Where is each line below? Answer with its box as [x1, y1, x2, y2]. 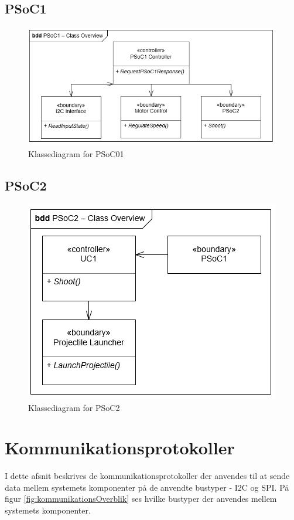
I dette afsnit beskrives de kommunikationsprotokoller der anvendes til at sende [5, 470, 290, 482]
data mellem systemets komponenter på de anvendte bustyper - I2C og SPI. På [5, 481, 289, 493]
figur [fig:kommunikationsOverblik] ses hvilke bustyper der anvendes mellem [5, 492, 277, 505]
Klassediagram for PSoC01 [28, 148, 124, 160]
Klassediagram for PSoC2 [28, 401, 120, 413]
